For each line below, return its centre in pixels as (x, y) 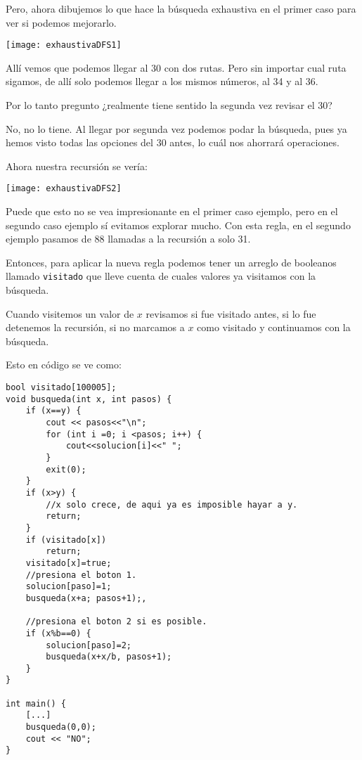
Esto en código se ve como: (64, 365)
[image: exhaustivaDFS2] (64, 189)
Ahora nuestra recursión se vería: (77, 166)
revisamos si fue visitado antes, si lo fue (231, 313)
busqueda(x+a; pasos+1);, (86, 598)
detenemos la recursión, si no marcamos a (95, 327)
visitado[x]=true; (69, 563)
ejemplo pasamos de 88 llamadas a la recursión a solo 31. (128, 239)
